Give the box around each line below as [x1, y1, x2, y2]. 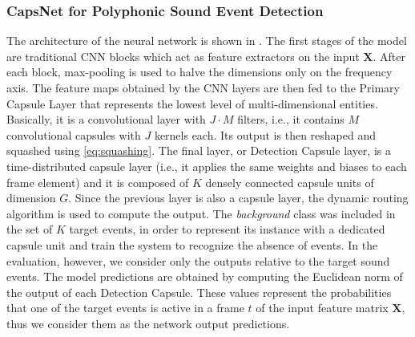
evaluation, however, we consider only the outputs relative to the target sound [6, 252, 390, 269]
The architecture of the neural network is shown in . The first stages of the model [6, 32, 407, 49]
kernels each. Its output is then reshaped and [154, 126, 376, 143]
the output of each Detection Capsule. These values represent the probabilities [6, 283, 392, 300]
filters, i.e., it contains [237, 111, 344, 128]
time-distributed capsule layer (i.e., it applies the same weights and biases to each [6, 157, 407, 174]
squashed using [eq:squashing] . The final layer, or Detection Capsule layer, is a [6, 142, 391, 159]
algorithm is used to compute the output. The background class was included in [6, 205, 396, 221]
